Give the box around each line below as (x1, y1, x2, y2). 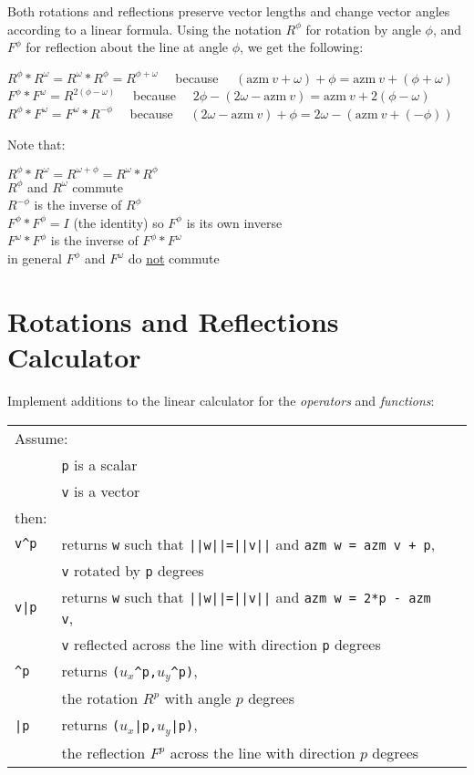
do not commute (128, 249, 220, 268)
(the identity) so (73, 212, 164, 232)
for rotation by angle (305, 19, 421, 38)
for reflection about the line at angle (26, 37, 229, 57)
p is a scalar (61, 453, 138, 475)
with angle (164, 687, 232, 709)
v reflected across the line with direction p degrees (61, 633, 381, 655)
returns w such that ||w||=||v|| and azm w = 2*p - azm (61, 585, 431, 607)
